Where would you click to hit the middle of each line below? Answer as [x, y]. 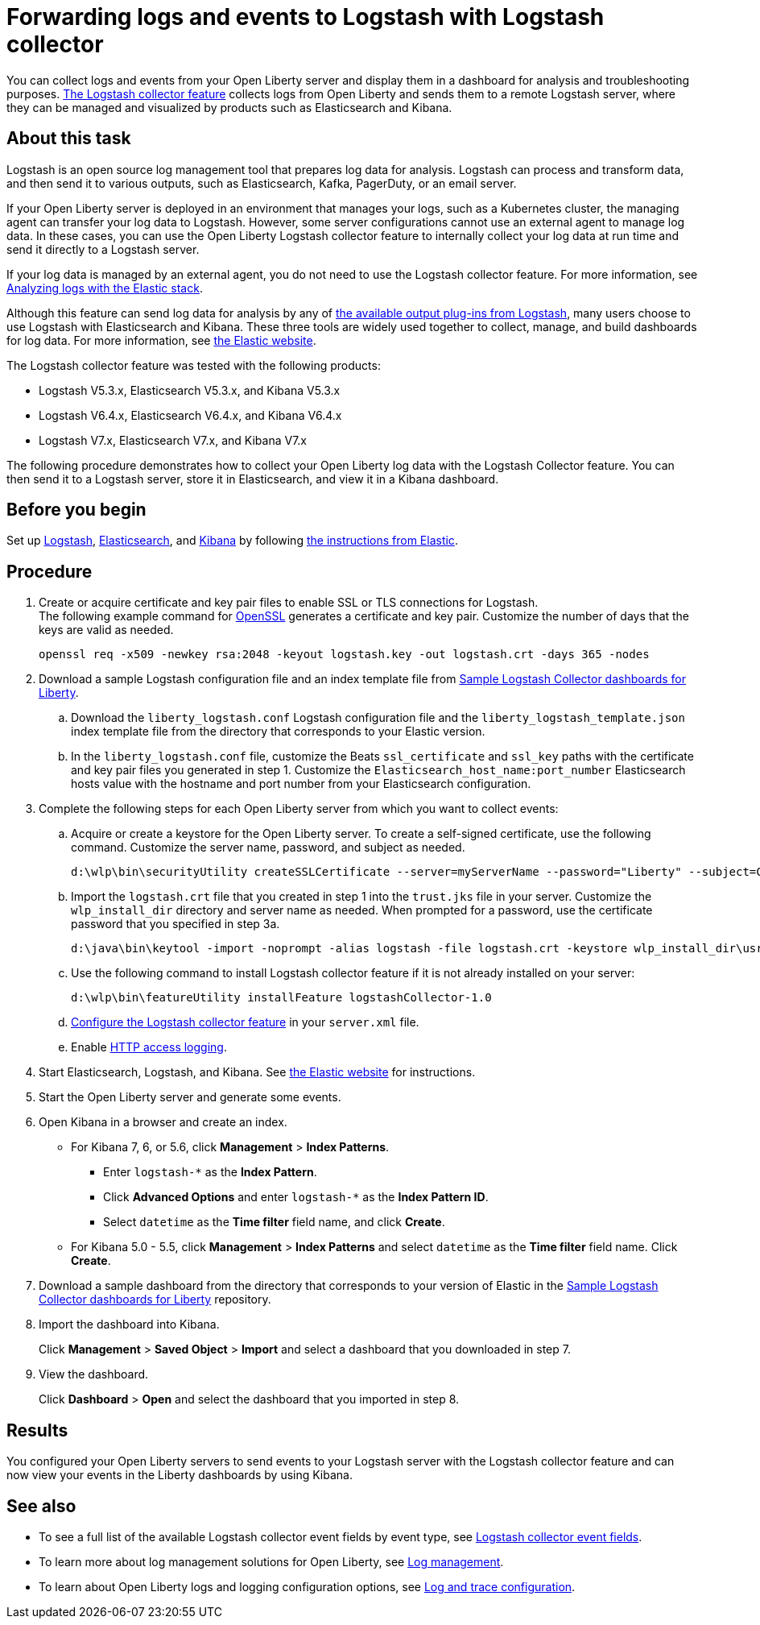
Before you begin [76, 510]
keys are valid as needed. [106, 630]
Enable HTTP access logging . [149, 1047]
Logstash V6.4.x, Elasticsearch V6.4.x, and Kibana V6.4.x [190, 415]
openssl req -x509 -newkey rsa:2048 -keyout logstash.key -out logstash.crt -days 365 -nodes [344, 655]
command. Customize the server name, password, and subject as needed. [268, 848]
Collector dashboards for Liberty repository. [155, 1300]
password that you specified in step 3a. [176, 924]
